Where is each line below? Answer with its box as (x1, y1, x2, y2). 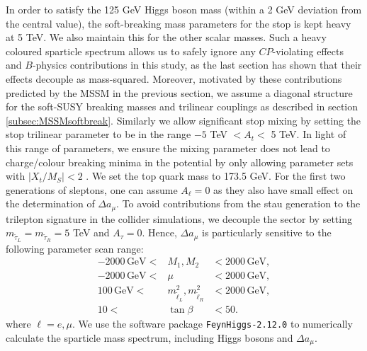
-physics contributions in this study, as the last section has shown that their (32, 57, 362, 72)
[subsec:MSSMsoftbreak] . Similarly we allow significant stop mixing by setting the (6, 113, 361, 127)
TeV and (72, 225, 110, 240)
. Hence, (142, 225, 177, 240)
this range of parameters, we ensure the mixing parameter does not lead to (6, 140, 330, 155)
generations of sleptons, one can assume (6, 182, 178, 197)
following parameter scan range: (6, 241, 144, 255)
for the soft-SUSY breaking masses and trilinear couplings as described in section (6, 99, 358, 114)
